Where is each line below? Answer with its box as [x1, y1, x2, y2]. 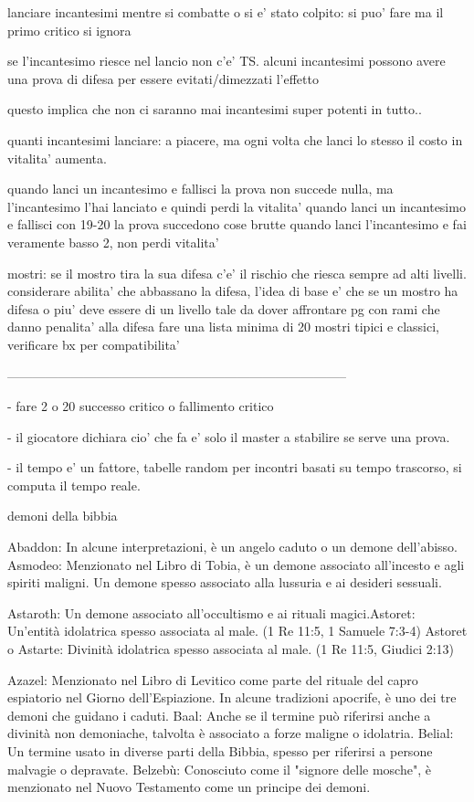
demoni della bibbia [7, 506, 118, 525]
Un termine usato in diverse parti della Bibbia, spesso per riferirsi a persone [7, 742, 433, 760]
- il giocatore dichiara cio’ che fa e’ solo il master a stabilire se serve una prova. [7, 427, 450, 446]
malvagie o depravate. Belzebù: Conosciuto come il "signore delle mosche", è [7, 759, 431, 778]
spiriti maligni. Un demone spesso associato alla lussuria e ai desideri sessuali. [7, 573, 442, 592]
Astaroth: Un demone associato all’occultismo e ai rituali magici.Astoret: [7, 603, 416, 622]
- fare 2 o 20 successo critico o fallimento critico [7, 396, 274, 416]
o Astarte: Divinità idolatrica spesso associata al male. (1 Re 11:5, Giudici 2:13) [7, 639, 455, 659]
